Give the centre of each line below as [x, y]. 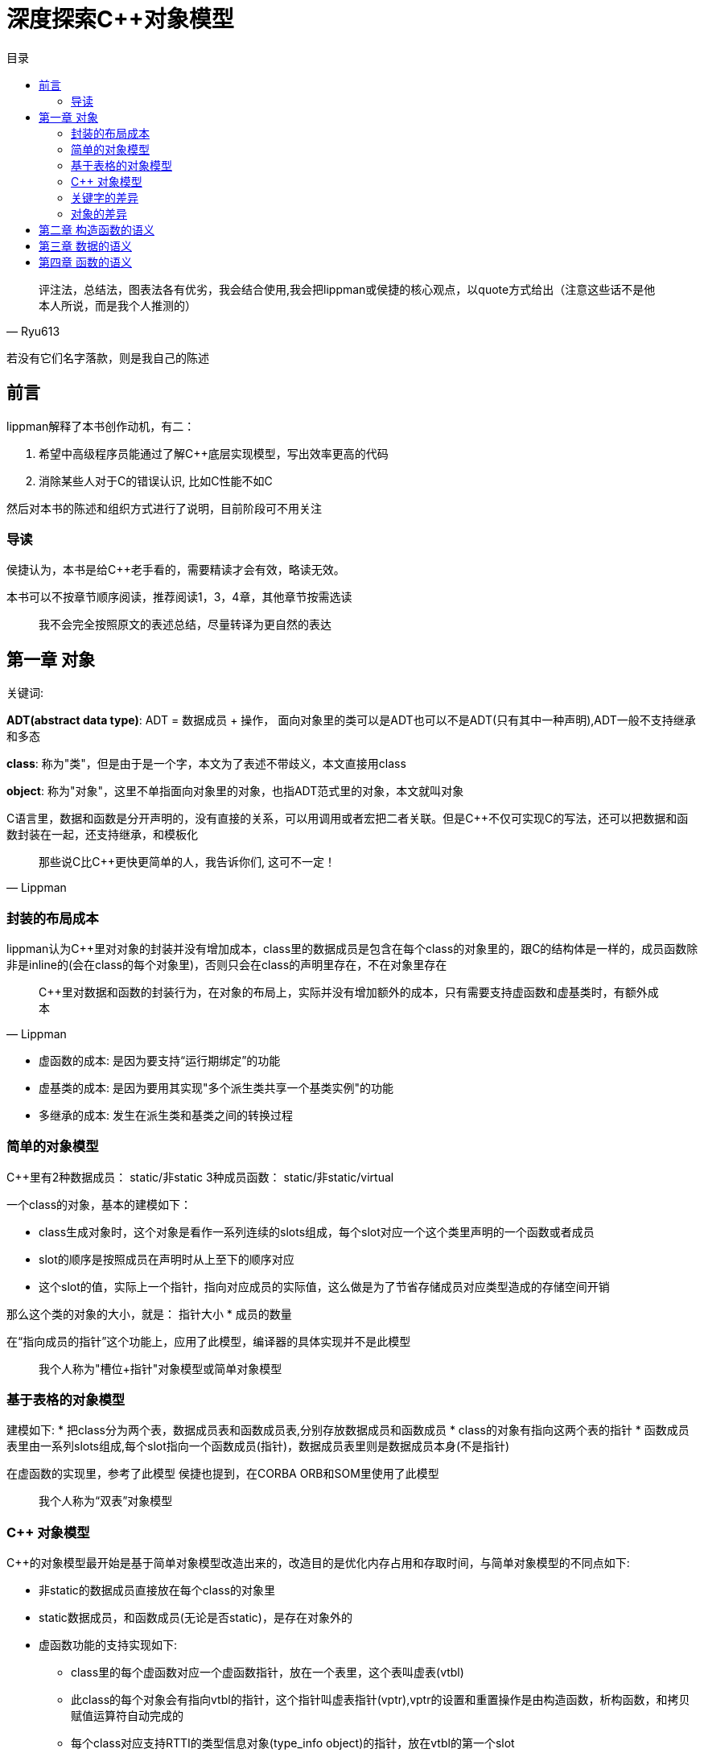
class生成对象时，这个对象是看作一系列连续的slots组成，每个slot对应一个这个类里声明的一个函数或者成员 [317, 1231]
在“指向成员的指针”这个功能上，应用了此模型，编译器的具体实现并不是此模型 [209, 1341]
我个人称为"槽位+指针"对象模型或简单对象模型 [161, 1368]
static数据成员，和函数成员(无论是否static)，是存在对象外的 [196, 1618]
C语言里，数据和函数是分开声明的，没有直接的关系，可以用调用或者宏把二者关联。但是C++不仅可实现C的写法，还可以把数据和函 [348, 819]
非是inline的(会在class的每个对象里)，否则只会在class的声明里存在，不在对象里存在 [227, 964]
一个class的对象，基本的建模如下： [99, 1204]
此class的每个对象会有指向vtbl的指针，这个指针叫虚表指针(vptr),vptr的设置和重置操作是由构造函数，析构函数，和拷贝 [381, 1700]
